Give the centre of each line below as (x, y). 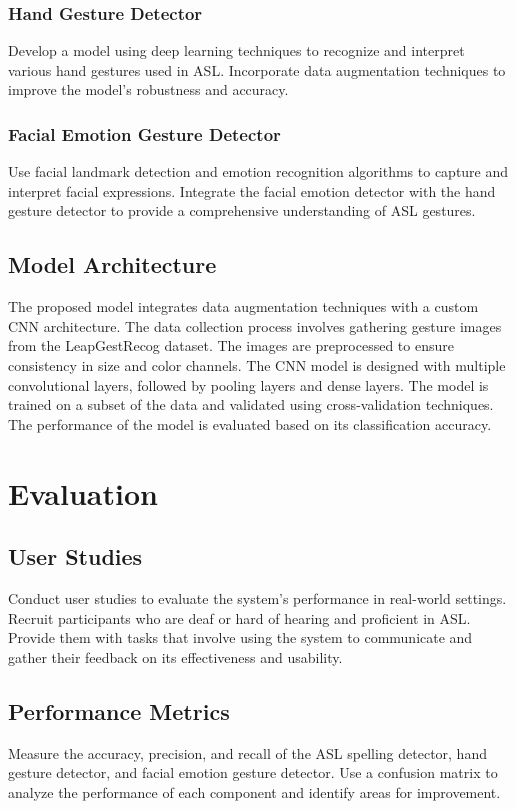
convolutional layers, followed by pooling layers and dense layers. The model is (248, 384)
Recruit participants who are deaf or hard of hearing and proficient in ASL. (239, 617)
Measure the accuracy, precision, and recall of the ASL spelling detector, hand (247, 752)
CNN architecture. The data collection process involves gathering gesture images (255, 325)
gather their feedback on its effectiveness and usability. (175, 656)
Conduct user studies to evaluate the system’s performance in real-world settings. (257, 597)
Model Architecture (112, 264)
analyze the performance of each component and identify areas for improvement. (254, 791)
